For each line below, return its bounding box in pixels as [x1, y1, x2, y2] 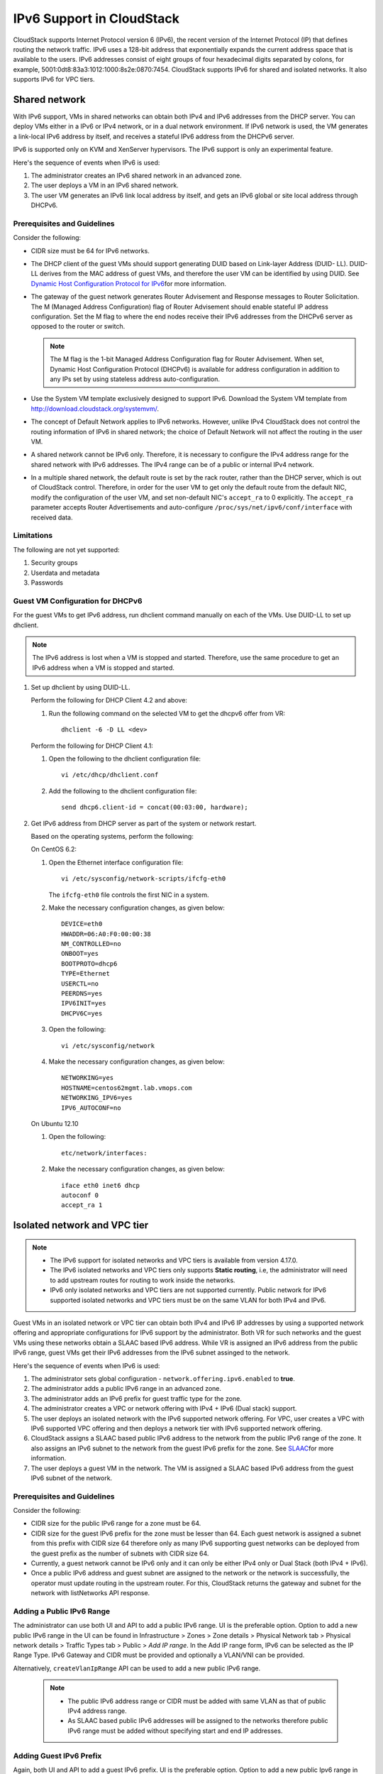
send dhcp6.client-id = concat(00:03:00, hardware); [61, 803, 248, 812]
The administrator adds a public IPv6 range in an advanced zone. [30, 1384, 222, 1393]
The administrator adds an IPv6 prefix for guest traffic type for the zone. [30, 1394, 243, 1403]
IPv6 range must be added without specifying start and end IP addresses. [67, 1726, 283, 1735]
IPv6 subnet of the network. [30, 1473, 113, 1482]
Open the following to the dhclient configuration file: [48, 754, 201, 763]
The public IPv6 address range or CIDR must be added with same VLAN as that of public [67, 1697, 326, 1705]
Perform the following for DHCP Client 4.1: [30, 742, 154, 750]
